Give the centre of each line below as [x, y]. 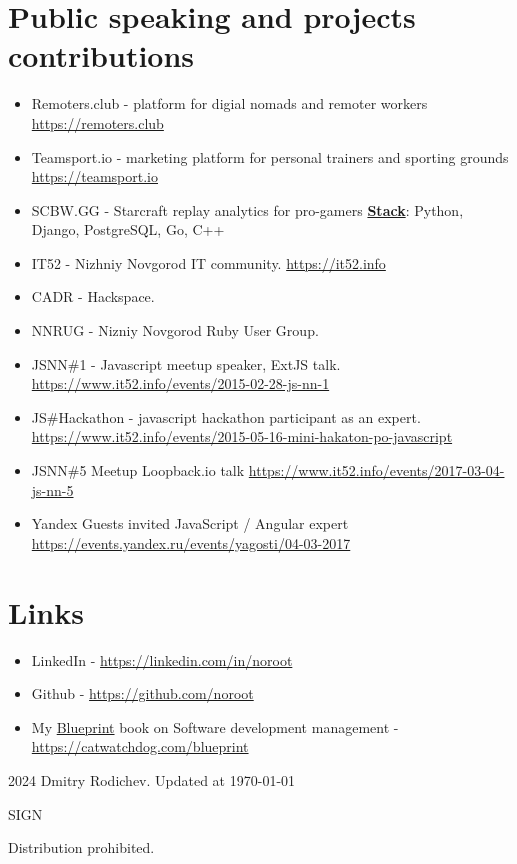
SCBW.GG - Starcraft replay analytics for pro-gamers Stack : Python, [247, 209]
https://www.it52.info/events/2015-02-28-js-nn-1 [180, 383]
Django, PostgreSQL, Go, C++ [128, 229]
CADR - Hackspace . [93, 296]
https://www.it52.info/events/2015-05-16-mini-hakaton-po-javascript [242, 436]
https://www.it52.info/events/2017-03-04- [376, 470]
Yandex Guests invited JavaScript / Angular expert [190, 523]
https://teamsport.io [95, 176]
